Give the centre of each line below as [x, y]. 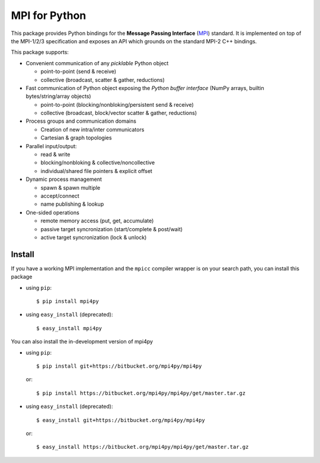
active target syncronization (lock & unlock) [94, 237]
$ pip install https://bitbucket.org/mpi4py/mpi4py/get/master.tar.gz [141, 393]
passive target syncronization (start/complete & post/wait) [112, 229]
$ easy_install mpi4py [69, 328]
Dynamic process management [64, 179]
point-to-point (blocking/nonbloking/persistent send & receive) [117, 104]
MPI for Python [49, 15]
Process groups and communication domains [81, 121]
